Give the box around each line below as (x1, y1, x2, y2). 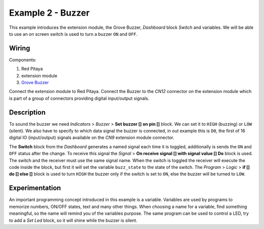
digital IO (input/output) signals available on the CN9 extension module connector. (9, 135, 175, 140)
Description (9, 108, 46, 116)
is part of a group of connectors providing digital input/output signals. (9, 95, 150, 101)
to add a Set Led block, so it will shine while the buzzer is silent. (9, 217, 138, 223)
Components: (9, 57, 37, 63)
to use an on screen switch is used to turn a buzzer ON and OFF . (9, 31, 138, 37)
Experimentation (9, 184, 61, 192)
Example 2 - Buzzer (9, 7, 90, 18)
